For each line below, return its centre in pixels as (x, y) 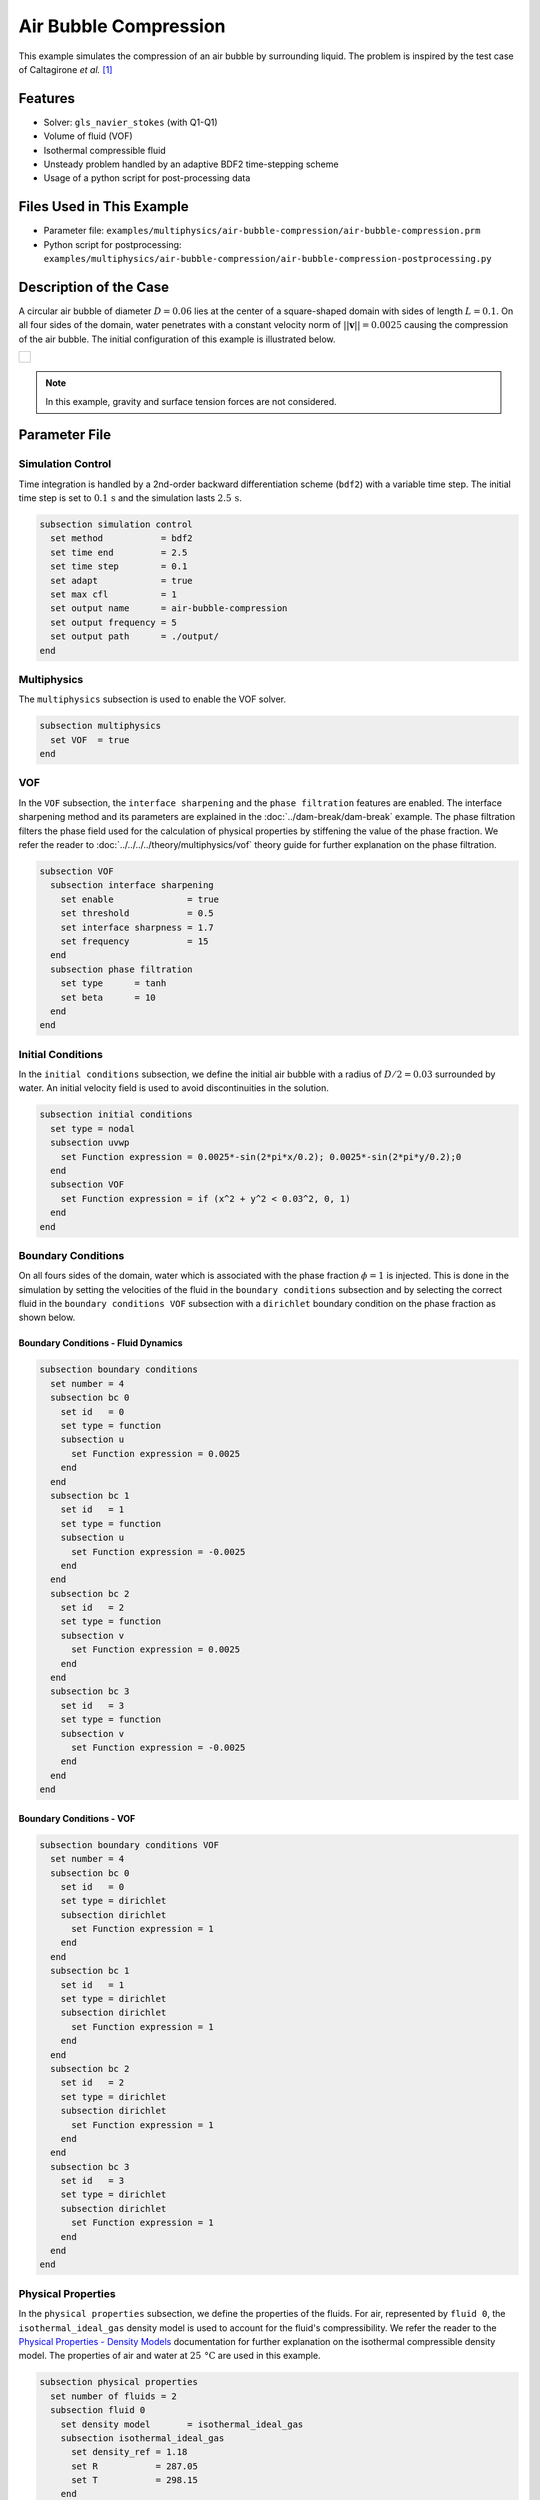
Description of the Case (94, 286)
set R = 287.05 (135, 2466)
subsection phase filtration (122, 969)
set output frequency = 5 (113, 622)
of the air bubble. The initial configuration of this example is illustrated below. (177, 339)
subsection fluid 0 (98, 2410)
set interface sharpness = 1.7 (137, 927)
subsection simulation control (116, 524)
